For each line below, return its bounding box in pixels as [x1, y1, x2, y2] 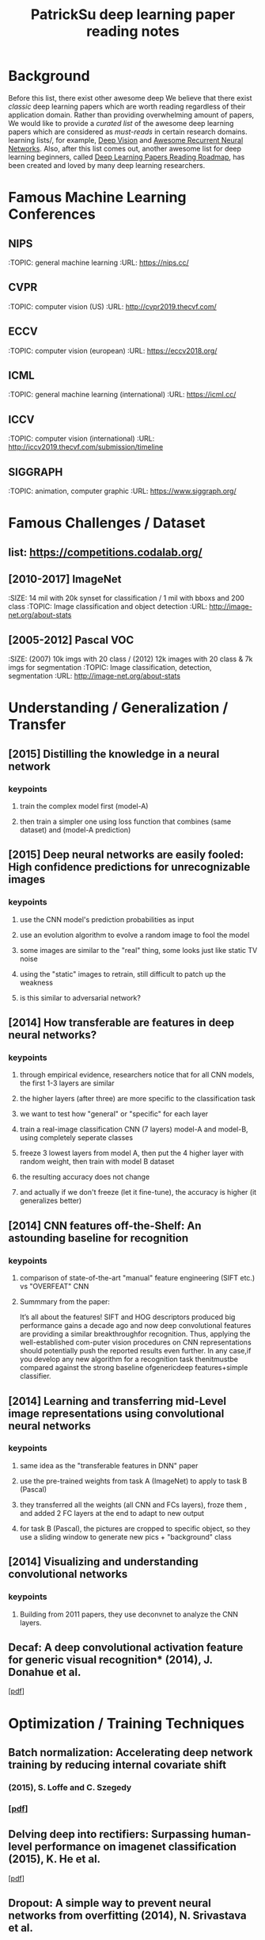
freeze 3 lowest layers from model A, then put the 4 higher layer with [19, 1148, 244, 1158]
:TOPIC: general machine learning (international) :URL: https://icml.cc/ [8, 390, 237, 400]
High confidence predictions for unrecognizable [8, 860, 251, 874]
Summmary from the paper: [19, 1297, 111, 1307]
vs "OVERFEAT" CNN [19, 1282, 89, 1291]
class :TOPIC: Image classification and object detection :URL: [8, 602, 208, 611]
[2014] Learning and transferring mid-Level [8, 1394, 227, 1408]
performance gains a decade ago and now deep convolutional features [19, 1321, 252, 1330]
